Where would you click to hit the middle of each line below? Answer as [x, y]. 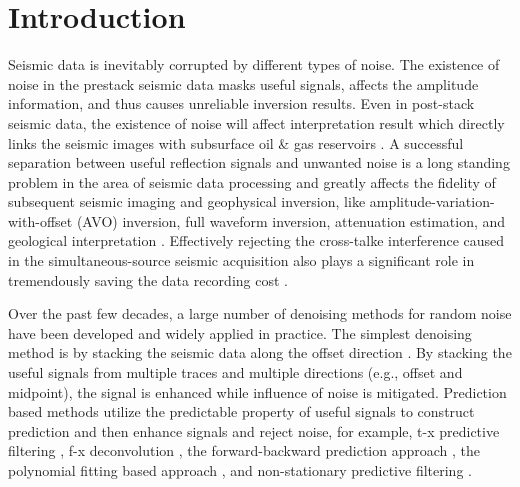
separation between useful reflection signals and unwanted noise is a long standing [259, 162]
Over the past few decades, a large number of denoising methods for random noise [260, 313]
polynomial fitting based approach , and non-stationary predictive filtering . [240, 470]
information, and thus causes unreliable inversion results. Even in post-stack [241, 103]
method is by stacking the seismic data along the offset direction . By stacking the [260, 352]
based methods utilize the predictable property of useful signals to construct [241, 411]
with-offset [40, 220]
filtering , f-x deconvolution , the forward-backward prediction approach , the [244, 450]
